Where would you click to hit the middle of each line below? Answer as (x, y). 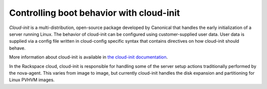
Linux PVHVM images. (32, 80)
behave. (17, 48)
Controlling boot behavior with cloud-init (95, 13)
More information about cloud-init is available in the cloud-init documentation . (89, 57)
